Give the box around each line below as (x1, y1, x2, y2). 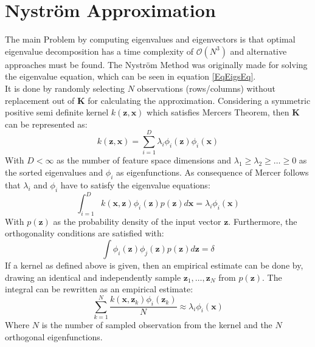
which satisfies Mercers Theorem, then (147, 106, 289, 119)
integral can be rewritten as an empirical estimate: (5, 283, 193, 295)
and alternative (230, 44, 287, 57)
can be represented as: (5, 117, 88, 130)
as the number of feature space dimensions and (57, 154, 232, 167)
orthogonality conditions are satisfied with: (5, 227, 164, 239)
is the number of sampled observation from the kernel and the (41, 318, 272, 331)
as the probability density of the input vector (53, 215, 221, 227)
